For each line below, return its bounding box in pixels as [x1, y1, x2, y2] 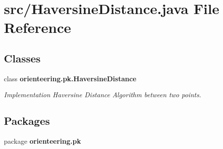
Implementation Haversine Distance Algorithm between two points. [4, 89, 201, 100]
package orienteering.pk [4, 136, 81, 146]
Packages [4, 113, 50, 128]
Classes [4, 50, 41, 65]
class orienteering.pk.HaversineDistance [4, 73, 137, 83]
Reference [4, 17, 71, 37]
